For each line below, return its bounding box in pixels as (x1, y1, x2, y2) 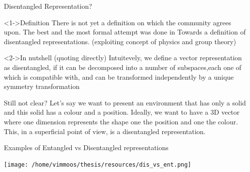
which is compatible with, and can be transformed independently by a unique (4, 71, 234, 82)
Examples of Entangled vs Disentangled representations (4, 142, 169, 153)
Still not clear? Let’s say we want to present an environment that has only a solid (4, 97, 246, 107)
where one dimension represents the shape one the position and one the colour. (4, 116, 238, 126)
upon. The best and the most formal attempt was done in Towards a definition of (4, 27, 246, 37)
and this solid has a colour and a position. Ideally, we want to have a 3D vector (4, 107, 240, 117)
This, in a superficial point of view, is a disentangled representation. (4, 126, 206, 136)
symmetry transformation (4, 81, 80, 91)
